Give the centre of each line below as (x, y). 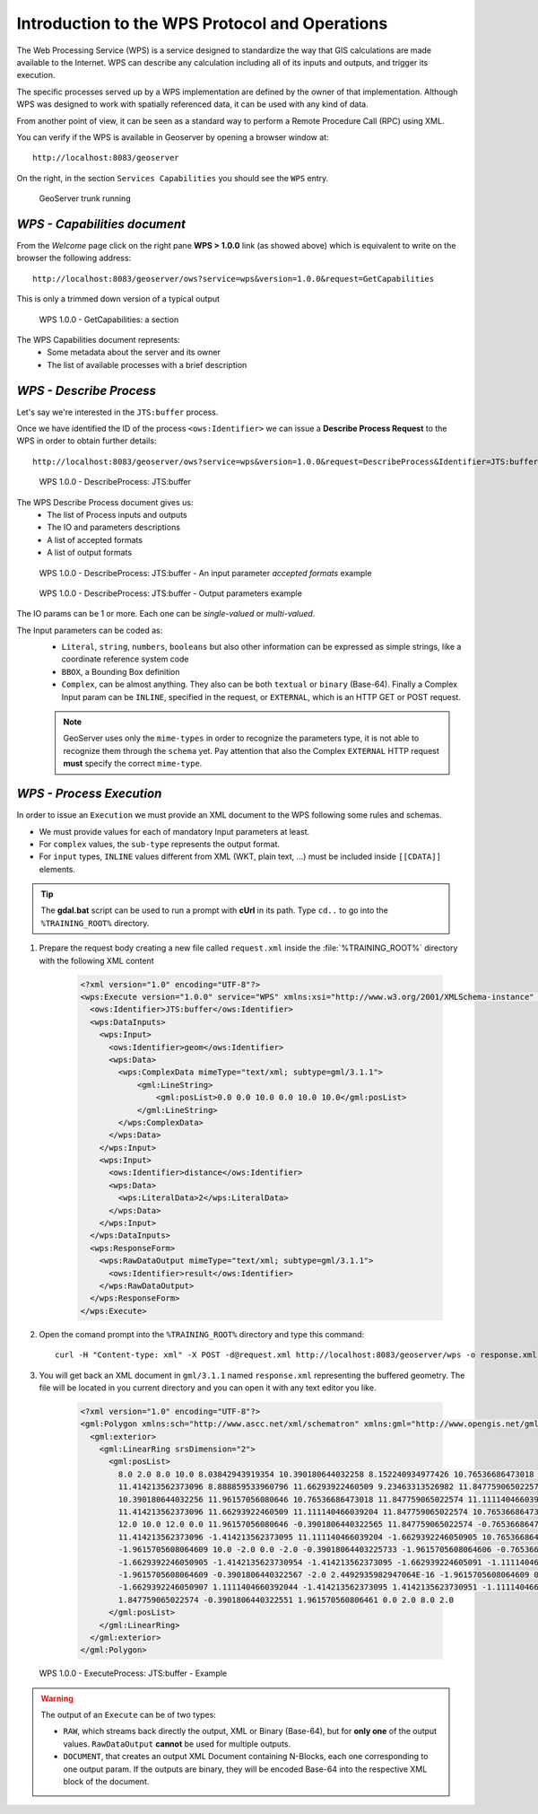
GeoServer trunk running (85, 198)
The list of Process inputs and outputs (117, 514)
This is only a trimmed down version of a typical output (118, 299)
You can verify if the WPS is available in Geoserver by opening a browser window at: (173, 137)
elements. (57, 869)
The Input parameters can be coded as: (90, 630)
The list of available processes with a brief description (147, 364)
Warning (57, 1698)
